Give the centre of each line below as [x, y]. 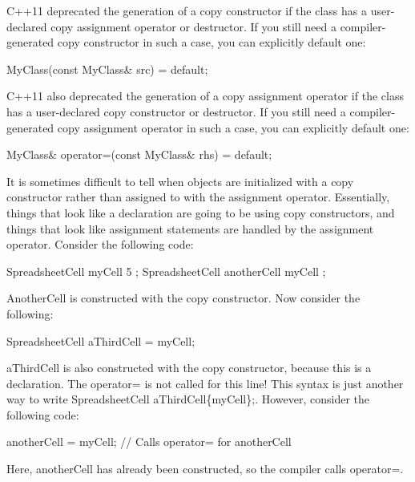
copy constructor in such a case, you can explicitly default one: [212, 42]
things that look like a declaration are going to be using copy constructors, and [201, 212]
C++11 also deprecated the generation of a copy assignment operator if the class [205, 96]
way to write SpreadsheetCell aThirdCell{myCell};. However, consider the [188, 399]
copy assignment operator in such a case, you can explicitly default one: [233, 127]
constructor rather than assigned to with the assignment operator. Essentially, [198, 197]
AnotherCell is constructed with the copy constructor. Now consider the [183, 298]
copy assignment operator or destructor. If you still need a [193, 26]
